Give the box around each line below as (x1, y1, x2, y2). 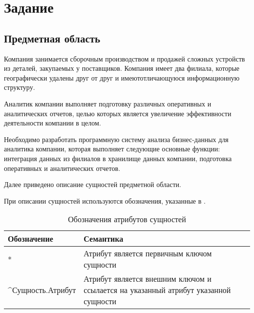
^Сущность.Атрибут (8, 284, 76, 296)
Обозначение (8, 233, 53, 245)
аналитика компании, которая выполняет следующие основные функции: (4, 144, 220, 154)
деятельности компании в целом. (4, 118, 101, 128)
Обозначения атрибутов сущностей (68, 213, 186, 225)
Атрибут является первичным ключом (84, 248, 212, 259)
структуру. (4, 82, 35, 92)
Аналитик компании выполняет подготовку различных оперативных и (4, 98, 212, 108)
